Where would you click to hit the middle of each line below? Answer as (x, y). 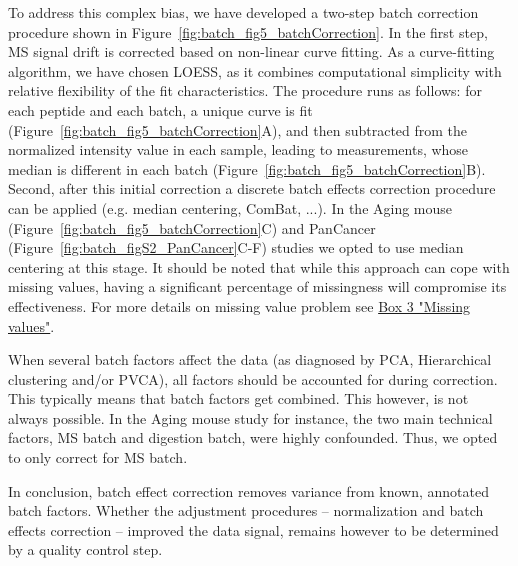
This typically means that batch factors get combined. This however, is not (238, 398)
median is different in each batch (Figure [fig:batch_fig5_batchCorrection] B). (247, 168)
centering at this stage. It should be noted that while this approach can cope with (259, 266)
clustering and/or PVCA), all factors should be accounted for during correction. (253, 378)
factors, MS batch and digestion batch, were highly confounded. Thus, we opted (253, 437)
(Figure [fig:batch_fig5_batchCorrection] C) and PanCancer (192, 227)
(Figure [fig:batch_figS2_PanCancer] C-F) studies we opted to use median (236, 247)
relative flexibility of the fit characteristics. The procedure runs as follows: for (245, 90)
